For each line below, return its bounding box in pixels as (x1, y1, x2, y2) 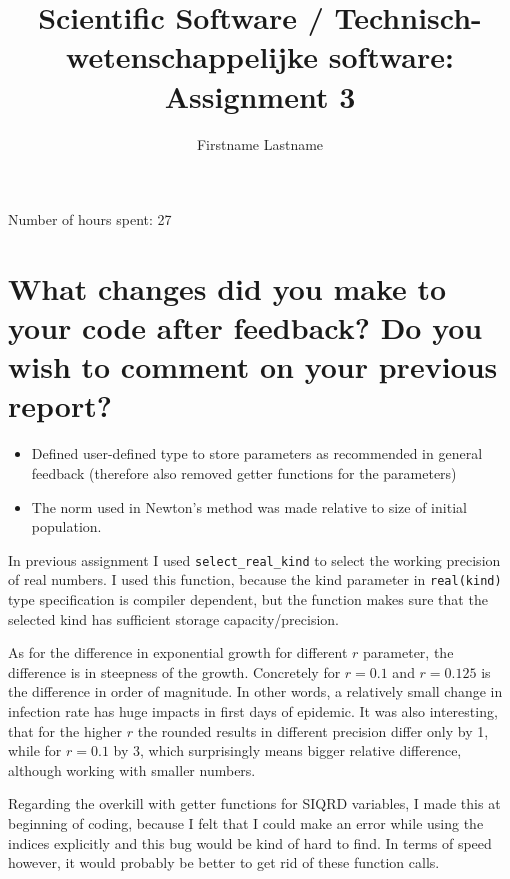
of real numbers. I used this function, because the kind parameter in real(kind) (8, 569, 502, 590)
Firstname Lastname (196, 133, 324, 154)
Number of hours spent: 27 (8, 209, 172, 230)
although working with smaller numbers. (8, 759, 256, 780)
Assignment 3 (164, 75, 356, 116)
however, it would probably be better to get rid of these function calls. (8, 852, 440, 873)
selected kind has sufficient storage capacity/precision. (8, 608, 339, 629)
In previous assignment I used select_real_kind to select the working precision (8, 549, 501, 570)
